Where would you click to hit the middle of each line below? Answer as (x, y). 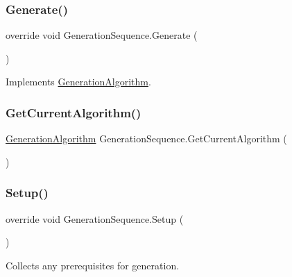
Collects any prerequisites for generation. (93, 265)
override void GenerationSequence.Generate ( (102, 35)
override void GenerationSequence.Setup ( (95, 218)
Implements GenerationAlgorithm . (78, 82)
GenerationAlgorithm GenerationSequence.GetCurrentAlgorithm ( (146, 138)
